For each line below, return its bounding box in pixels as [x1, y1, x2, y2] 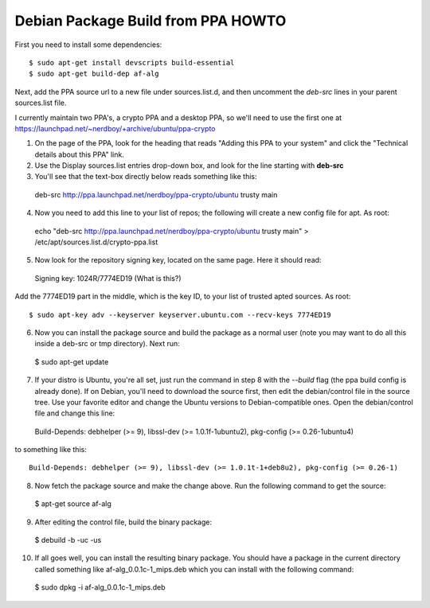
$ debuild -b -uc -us [34, 536, 102, 545]
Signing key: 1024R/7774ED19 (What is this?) [34, 273, 182, 283]
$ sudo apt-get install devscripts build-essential [29, 58, 235, 67]
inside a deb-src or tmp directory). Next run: [34, 339, 181, 349]
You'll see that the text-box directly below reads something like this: [34, 172, 257, 181]
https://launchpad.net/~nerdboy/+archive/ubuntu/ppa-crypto [14, 123, 216, 133]
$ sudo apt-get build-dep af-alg [29, 69, 159, 79]
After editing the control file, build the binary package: [34, 517, 213, 527]
